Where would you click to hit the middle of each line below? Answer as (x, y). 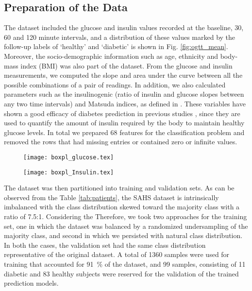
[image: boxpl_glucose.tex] (69, 157)
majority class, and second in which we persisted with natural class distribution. (123, 235)
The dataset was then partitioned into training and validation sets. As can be (119, 188)
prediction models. (31, 283)
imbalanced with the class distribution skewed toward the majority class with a (122, 207)
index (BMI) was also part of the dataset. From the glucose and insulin (126, 65)
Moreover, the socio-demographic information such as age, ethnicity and (111, 56)
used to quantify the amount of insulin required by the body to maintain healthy (124, 123)
